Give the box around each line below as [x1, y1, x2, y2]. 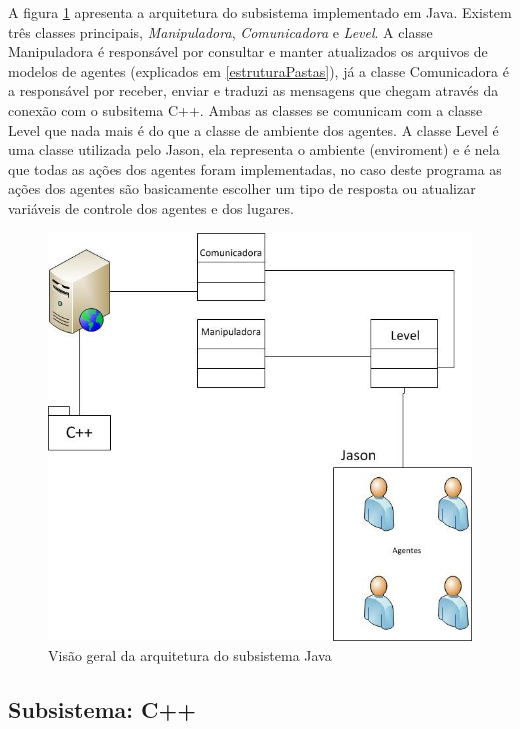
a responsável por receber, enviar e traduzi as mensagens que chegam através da [8, 80, 499, 101]
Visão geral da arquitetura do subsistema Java [48, 645, 332, 666]
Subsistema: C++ [8, 694, 197, 725]
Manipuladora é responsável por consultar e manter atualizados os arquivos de [8, 41, 488, 62]
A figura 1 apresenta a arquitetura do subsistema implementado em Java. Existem [8, 2, 512, 22]
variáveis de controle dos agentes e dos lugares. [8, 197, 294, 218]
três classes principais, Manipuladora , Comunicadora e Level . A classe [8, 21, 433, 42]
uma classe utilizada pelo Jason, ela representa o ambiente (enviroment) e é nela [8, 139, 500, 160]
